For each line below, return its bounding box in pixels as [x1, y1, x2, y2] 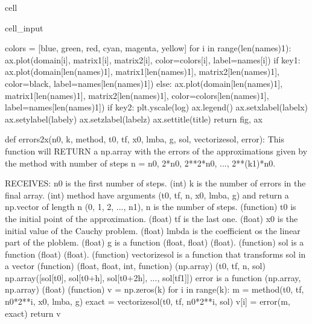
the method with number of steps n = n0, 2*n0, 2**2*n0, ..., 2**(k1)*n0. [5, 156, 276, 169]
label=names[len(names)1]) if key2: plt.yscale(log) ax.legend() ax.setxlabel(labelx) [5, 101, 308, 113]
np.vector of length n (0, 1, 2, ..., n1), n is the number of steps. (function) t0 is [5, 200, 296, 213]
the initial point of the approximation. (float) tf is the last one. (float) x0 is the [5, 212, 298, 224]
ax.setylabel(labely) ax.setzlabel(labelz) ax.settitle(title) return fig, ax [5, 112, 263, 125]
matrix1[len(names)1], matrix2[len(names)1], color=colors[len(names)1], [5, 89, 269, 101]
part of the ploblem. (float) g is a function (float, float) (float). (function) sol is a [5, 236, 304, 249]
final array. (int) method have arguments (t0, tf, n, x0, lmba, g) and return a [5, 188, 289, 201]
